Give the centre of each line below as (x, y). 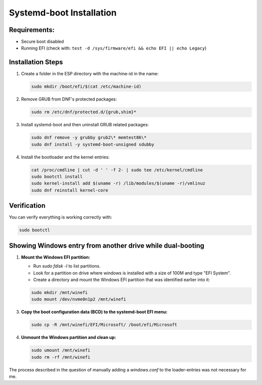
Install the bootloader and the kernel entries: (65, 157)
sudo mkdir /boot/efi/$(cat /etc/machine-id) (86, 87)
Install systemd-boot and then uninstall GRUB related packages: (85, 125)
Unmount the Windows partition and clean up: (69, 337)
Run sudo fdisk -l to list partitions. (67, 266)
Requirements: (32, 30)
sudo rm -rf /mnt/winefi (61, 357)
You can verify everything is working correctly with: (61, 217)
